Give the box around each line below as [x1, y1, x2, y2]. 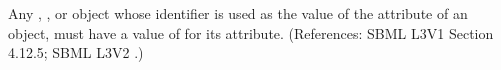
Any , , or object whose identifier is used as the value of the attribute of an [8, 3, 468, 23]
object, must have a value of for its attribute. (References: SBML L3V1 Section [8, 22, 494, 43]
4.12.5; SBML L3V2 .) [8, 42, 144, 63]
